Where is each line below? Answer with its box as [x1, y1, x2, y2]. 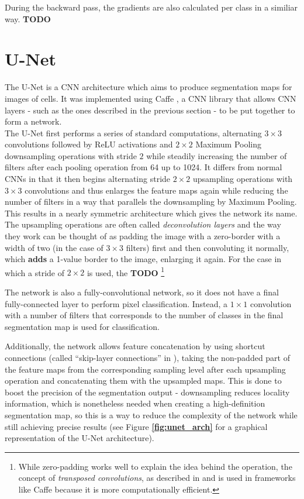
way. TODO [5, 12, 51, 25]
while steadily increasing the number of [146, 149, 287, 161]
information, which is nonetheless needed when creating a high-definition [5, 397, 265, 409]
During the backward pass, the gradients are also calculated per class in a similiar [5, 1, 298, 13]
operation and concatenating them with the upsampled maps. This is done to [5, 374, 282, 387]
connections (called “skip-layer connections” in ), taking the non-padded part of [5, 352, 291, 364]
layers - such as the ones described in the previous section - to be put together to [5, 104, 295, 116]
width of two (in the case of [5, 241, 103, 253]
